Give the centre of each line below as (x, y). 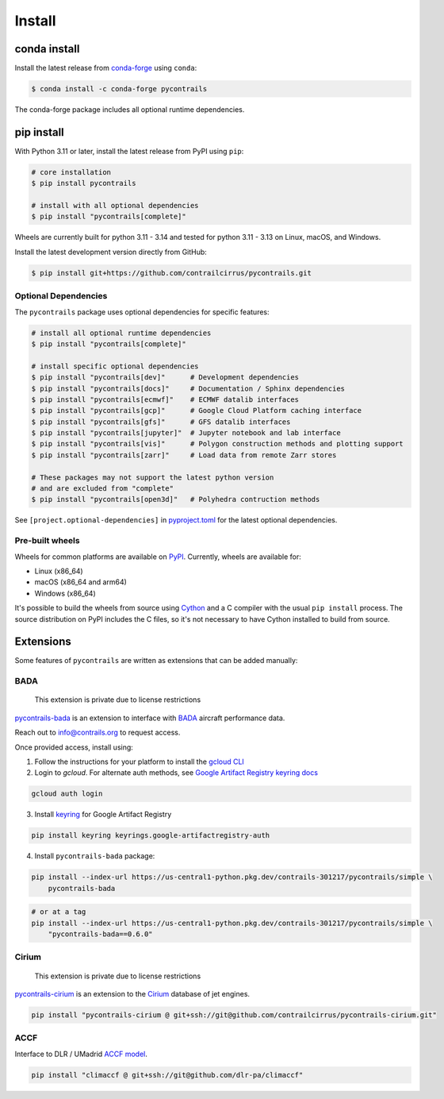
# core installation (71, 172)
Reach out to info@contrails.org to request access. (98, 733)
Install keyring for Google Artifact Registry (103, 815)
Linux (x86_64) (59, 571)
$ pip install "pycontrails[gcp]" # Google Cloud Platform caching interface (197, 411)
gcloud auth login (67, 794)
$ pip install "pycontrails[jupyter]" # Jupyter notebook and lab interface (186, 433)
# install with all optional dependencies (115, 206)
